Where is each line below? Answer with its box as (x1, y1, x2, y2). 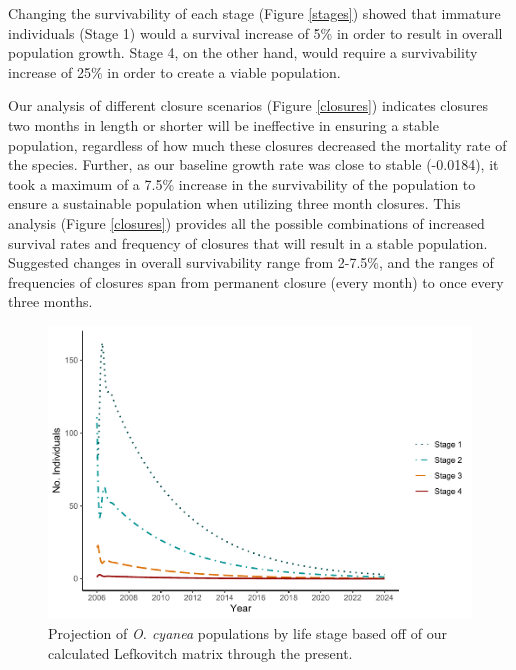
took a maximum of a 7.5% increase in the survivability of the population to (8, 173, 476, 194)
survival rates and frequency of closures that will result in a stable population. (8, 232, 488, 253)
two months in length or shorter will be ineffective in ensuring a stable (8, 114, 439, 135)
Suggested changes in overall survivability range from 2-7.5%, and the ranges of (8, 252, 494, 273)
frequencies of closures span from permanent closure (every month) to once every (8, 271, 504, 292)
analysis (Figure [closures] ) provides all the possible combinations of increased (8, 212, 485, 233)
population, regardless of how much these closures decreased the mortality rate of (8, 134, 507, 155)
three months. (8, 291, 93, 312)
